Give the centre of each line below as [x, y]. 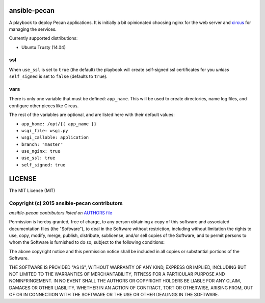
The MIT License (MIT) [32, 190]
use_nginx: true [41, 151]
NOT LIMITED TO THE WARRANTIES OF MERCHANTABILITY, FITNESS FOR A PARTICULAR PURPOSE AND [117, 274]
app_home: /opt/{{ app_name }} [59, 124]
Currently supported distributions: [43, 38]
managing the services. [33, 29]
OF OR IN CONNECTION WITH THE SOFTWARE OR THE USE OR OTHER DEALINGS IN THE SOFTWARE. [114, 295]
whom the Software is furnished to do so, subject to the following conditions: [87, 242]
